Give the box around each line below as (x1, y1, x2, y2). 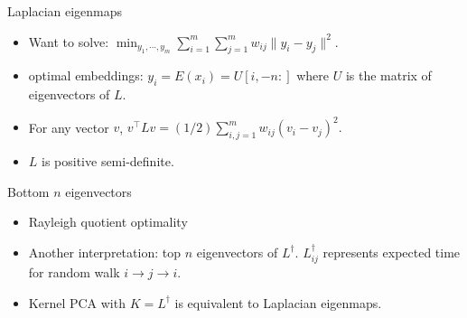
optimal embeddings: (28, 66, 144, 85)
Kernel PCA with (28, 293, 126, 312)
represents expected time (322, 242, 461, 261)
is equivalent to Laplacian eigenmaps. (174, 293, 382, 312)
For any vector (28, 117, 109, 136)
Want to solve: (28, 32, 109, 51)
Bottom (7, 182, 50, 201)
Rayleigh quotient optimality (28, 212, 188, 231)
